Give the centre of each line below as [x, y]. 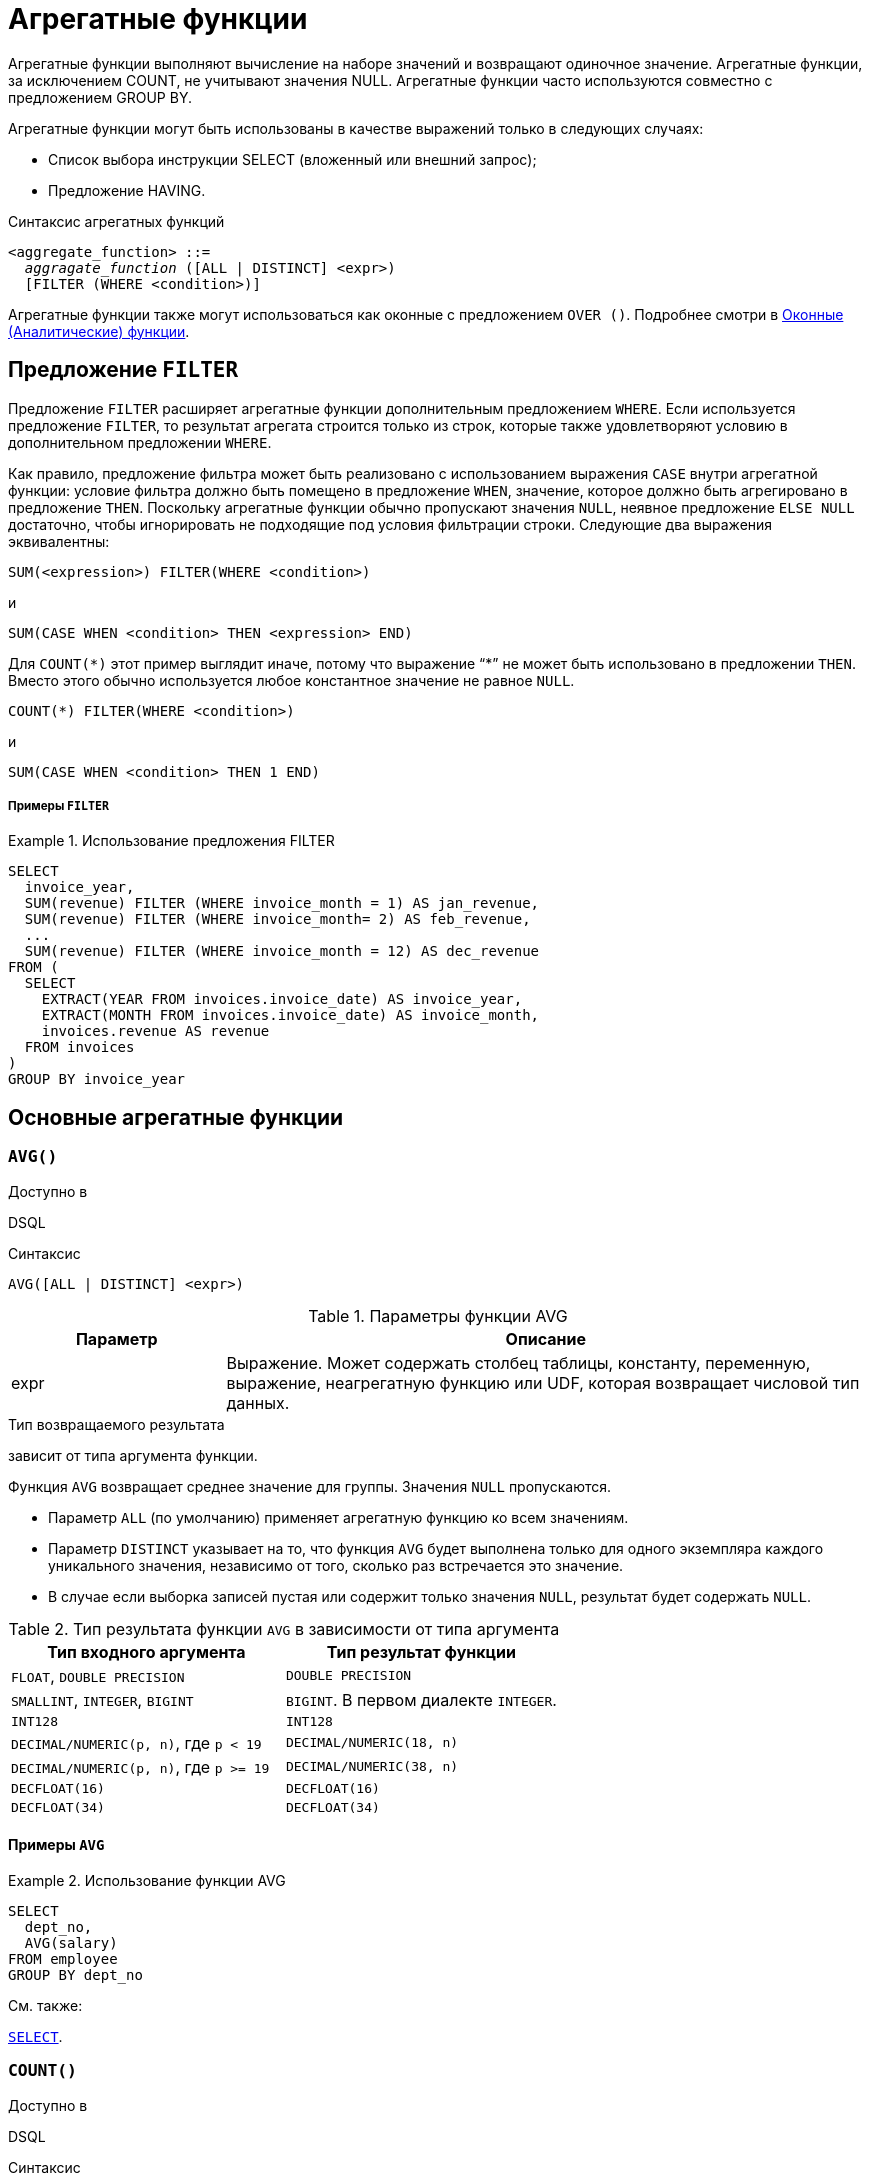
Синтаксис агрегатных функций [116, 221]
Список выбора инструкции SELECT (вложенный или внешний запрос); [292, 159]
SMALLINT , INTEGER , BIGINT [102, 1699]
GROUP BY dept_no [75, 1974]
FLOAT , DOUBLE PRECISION [98, 1675]
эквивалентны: [59, 541]
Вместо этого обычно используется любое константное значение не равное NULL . [291, 680]
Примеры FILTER [58, 805]
